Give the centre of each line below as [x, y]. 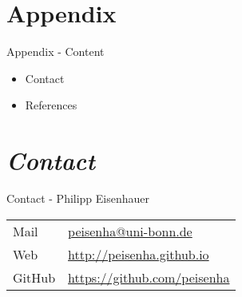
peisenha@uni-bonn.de [130, 231]
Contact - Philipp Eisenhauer [78, 198]
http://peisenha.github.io [139, 254]
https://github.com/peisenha [149, 277]
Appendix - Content [56, 51]
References [51, 105]
